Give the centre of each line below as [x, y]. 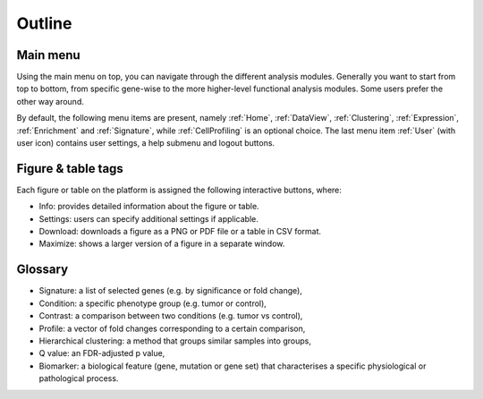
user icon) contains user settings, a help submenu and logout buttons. [146, 143]
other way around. [50, 101]
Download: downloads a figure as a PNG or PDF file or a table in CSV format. [180, 232]
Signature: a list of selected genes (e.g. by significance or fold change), [171, 291]
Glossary [42, 270]
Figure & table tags [70, 169]
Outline [44, 23]
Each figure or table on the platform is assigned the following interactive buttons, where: [179, 190]
